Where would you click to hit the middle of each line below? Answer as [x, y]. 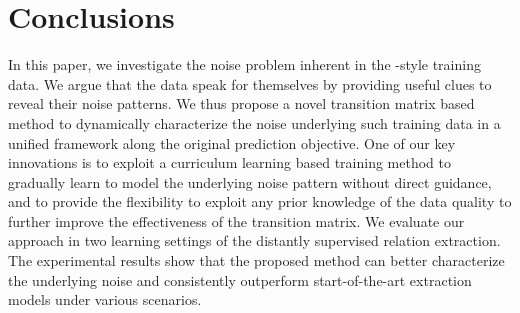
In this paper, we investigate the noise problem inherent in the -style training [244, 64]
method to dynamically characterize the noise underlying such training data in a [254, 122]
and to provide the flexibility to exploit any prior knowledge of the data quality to [260, 201]
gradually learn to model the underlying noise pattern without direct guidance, [250, 181]
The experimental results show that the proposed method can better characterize [256, 260]
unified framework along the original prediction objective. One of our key [232, 142]
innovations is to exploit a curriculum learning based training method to [229, 162]
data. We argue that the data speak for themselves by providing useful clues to [250, 83]
